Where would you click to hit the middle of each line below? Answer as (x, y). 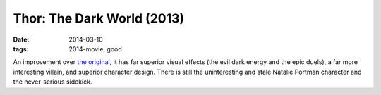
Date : (21, 39)
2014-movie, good (96, 49)
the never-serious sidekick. (53, 82)
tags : (21, 49)
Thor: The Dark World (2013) (99, 18)
